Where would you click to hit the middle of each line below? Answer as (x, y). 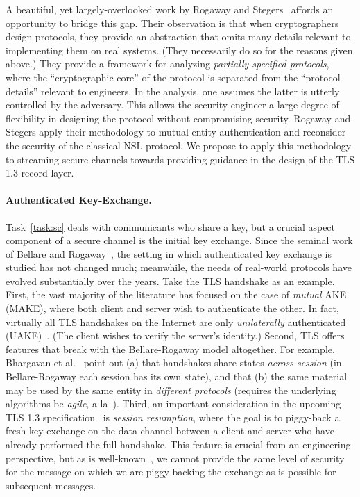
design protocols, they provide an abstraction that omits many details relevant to (178, 36)
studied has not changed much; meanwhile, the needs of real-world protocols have (179, 267)
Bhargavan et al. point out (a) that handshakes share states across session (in (174, 362)
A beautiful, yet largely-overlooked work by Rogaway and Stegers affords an (170, 9)
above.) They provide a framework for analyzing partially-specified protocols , (168, 64)
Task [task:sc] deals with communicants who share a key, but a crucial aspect (171, 226)
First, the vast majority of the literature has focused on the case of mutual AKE (176, 294)
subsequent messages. (51, 485)
